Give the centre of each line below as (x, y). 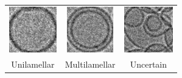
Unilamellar (33, 64)
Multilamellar (90, 64)
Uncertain (149, 64)
